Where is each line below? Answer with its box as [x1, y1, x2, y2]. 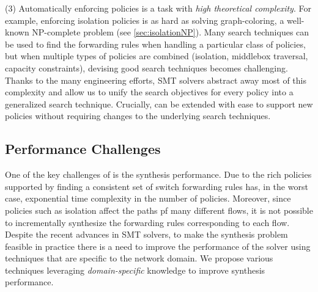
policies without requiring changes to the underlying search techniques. [5, 109, 271, 122]
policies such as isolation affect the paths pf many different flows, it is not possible [5, 203, 313, 216]
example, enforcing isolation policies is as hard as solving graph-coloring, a [5, 13, 284, 26]
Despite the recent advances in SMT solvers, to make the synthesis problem [5, 228, 288, 241]
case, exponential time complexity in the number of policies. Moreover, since [5, 192, 291, 205]
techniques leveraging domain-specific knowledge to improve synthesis [5, 263, 265, 276]
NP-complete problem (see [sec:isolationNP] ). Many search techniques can [32, 26, 309, 38]
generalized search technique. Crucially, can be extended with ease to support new [5, 97, 313, 110]
